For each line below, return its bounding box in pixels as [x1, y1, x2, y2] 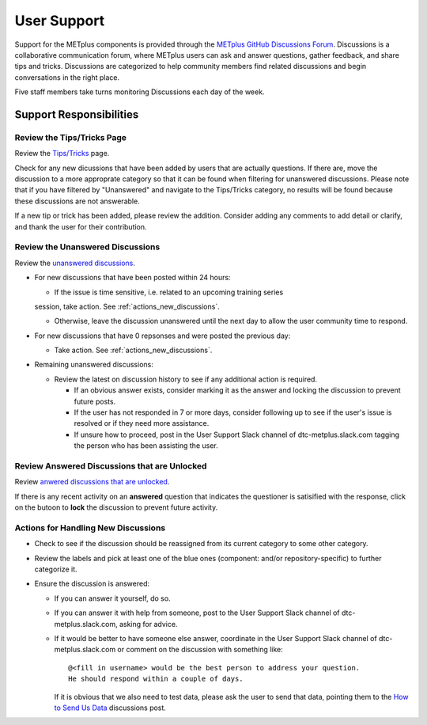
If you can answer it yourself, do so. [54, 594, 171, 603]
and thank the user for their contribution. [14, 222, 147, 231]
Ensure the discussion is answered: [34, 579, 150, 589]
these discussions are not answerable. [14, 196, 140, 206]
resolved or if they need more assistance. [74, 419, 210, 428]
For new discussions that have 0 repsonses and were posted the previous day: [34, 331, 291, 340]
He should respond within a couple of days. [68, 674, 244, 684]
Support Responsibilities [14, 108, 139, 121]
